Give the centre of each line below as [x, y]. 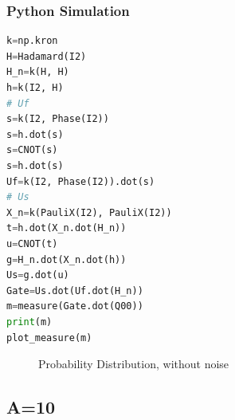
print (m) [29, 322]
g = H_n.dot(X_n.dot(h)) [67, 259]
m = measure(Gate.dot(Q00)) [75, 306]
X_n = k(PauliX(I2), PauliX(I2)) [89, 212]
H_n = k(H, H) [38, 72]
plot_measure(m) [49, 338]
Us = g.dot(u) [38, 275]
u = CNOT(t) [32, 243]
